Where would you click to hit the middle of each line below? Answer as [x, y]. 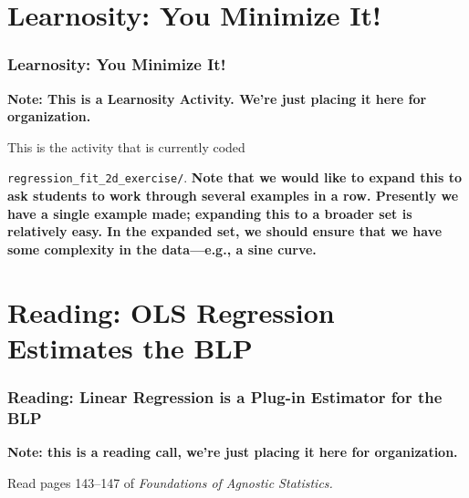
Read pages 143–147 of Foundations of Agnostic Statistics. [170, 482]
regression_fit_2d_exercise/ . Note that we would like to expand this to [235, 177]
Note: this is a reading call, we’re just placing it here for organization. [233, 452]
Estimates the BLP [130, 347]
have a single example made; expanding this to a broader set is [210, 213]
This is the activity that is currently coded [126, 146]
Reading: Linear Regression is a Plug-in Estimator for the [225, 396]
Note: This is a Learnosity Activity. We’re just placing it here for [217, 98]
